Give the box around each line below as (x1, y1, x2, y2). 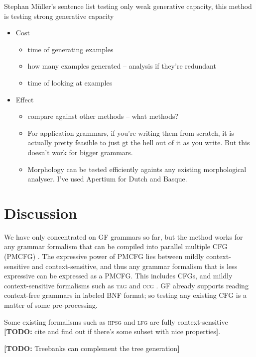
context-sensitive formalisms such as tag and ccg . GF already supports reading (4, 280, 249, 290)
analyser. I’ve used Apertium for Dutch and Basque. (27, 174, 187, 184)
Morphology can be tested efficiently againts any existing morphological (27, 164, 247, 174)
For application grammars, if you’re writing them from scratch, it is (27, 127, 234, 138)
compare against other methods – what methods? (27, 111, 179, 121)
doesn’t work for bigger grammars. (27, 147, 133, 157)
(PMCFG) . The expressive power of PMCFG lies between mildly (4, 251, 204, 262)
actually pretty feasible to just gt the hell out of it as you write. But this (27, 137, 250, 148)
